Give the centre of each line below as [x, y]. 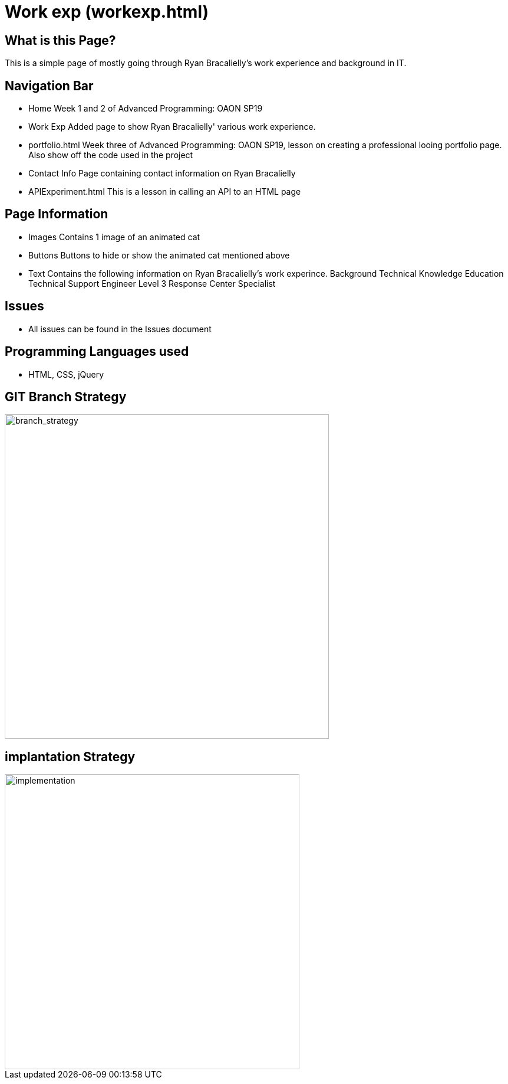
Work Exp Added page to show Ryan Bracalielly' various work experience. [172, 127]
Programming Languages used [97, 352]
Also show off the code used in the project [111, 155]
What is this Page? [60, 40]
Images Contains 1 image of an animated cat [114, 237]
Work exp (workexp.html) [107, 12]
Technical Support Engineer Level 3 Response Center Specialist [152, 283]
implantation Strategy [70, 756]
